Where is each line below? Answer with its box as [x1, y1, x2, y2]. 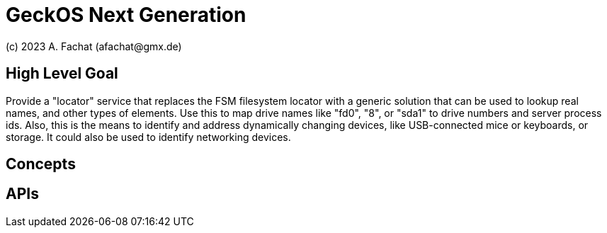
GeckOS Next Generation [6, 3, 246, 27]
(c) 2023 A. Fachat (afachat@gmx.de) [6, 40, 182, 52]
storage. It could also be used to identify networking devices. [6, 130, 291, 143]
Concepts [6, 155, 76, 174]
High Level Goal [6, 64, 118, 83]
